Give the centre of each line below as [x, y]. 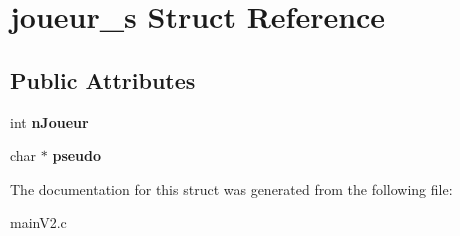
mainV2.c [38, 222]
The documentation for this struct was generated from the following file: [231, 188]
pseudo [77, 155]
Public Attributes [103, 79]
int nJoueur [49, 121]
